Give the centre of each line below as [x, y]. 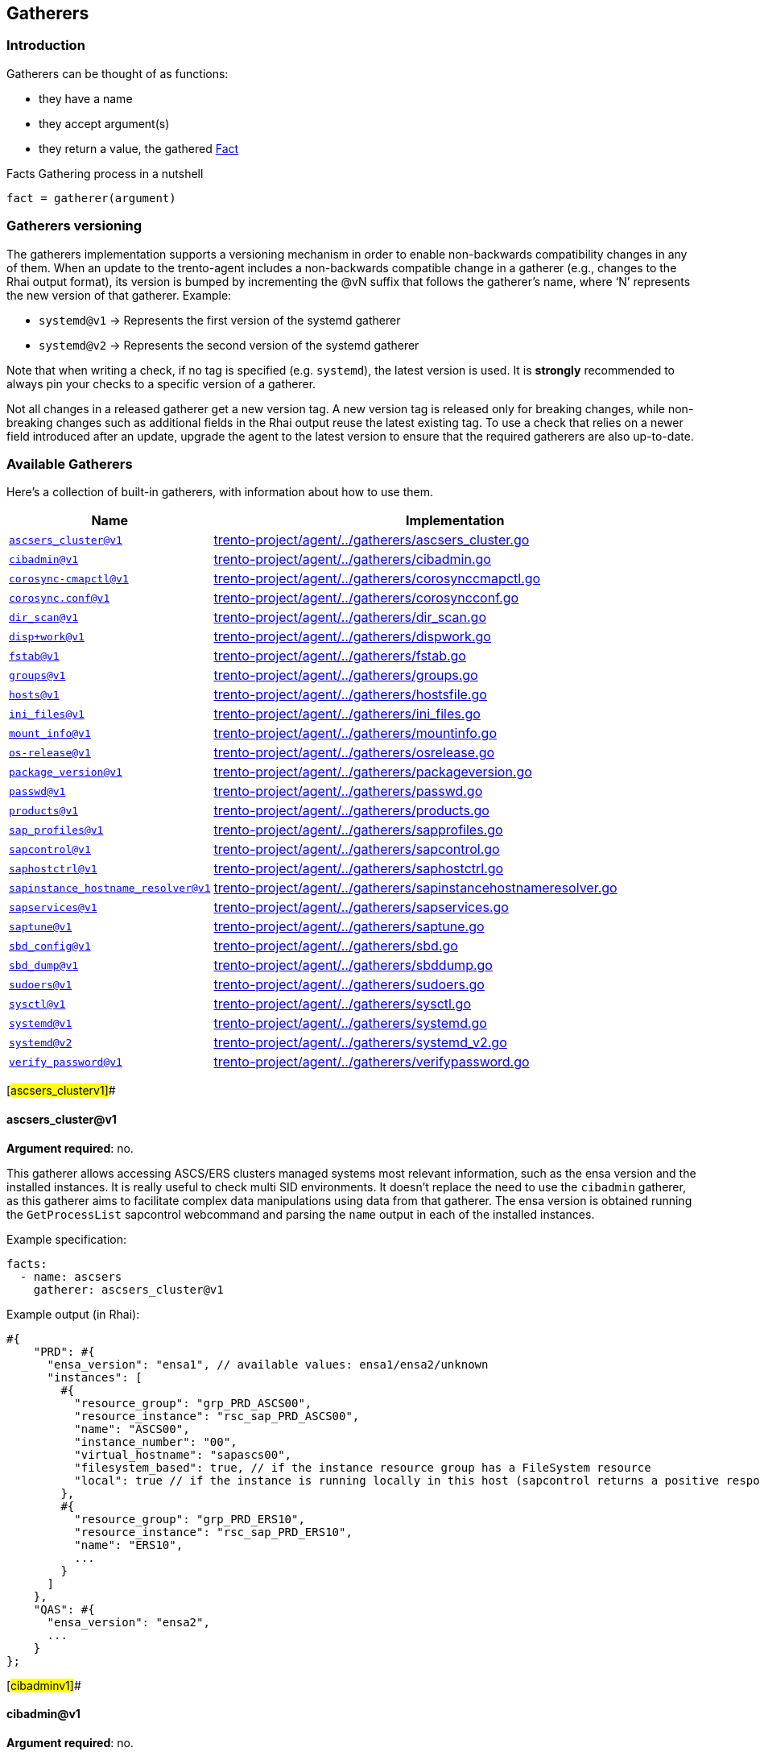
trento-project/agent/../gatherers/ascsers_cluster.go [372, 540]
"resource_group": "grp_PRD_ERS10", [190, 1519]
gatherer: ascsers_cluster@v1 [128, 1289]
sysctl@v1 [37, 1004]
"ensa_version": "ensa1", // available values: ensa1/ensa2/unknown [268, 1364]
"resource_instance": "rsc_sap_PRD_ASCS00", [217, 1416]
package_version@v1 [66, 772]
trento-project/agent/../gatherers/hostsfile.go [350, 695]
